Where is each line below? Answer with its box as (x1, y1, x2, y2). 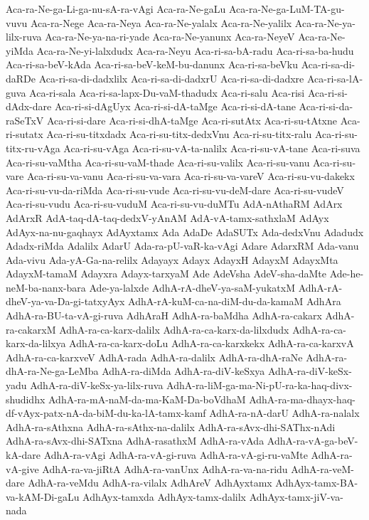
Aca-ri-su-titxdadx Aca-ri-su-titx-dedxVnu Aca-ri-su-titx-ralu (46, 127, 312, 142)
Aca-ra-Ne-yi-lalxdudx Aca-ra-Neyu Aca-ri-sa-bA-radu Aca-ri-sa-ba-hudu (36, 43, 354, 58)
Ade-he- (329, 266, 364, 281)
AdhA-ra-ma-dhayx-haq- (249, 391, 355, 406)
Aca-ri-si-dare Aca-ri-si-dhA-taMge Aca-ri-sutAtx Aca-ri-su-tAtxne (46, 112, 337, 127)
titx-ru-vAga (6, 140, 60, 155)
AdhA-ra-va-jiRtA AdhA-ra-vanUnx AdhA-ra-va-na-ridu (42, 461, 288, 476)
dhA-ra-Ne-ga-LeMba (6, 364, 99, 378)
